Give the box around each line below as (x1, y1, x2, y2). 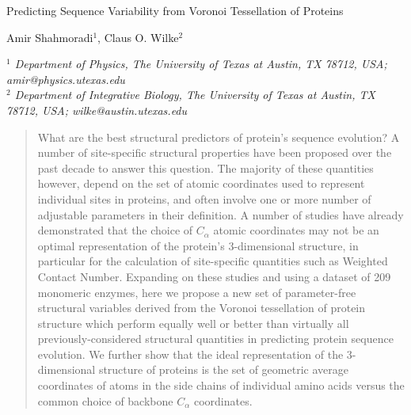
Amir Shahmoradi (6, 29, 93, 45)
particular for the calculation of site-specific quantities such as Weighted (37, 253, 388, 269)
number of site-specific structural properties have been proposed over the (37, 144, 392, 161)
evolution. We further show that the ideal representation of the (37, 345, 344, 362)
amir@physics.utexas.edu (6, 70, 125, 87)
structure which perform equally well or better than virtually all (37, 314, 349, 331)
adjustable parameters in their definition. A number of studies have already (37, 206, 404, 223)
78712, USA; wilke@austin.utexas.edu (6, 101, 188, 118)
